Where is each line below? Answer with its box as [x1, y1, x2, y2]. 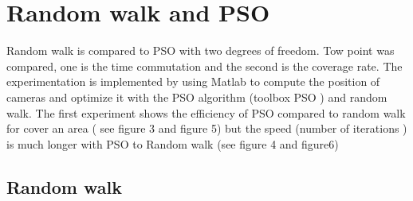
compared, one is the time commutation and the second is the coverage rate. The [6, 57, 403, 74]
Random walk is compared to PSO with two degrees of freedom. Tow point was [6, 42, 395, 59]
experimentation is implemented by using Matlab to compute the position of [6, 73, 380, 90]
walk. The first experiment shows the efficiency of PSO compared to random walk [6, 104, 406, 121]
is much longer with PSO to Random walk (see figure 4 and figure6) [6, 135, 339, 152]
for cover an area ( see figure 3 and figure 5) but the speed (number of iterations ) [6, 120, 407, 137]
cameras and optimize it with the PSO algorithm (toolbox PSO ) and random [6, 88, 387, 105]
